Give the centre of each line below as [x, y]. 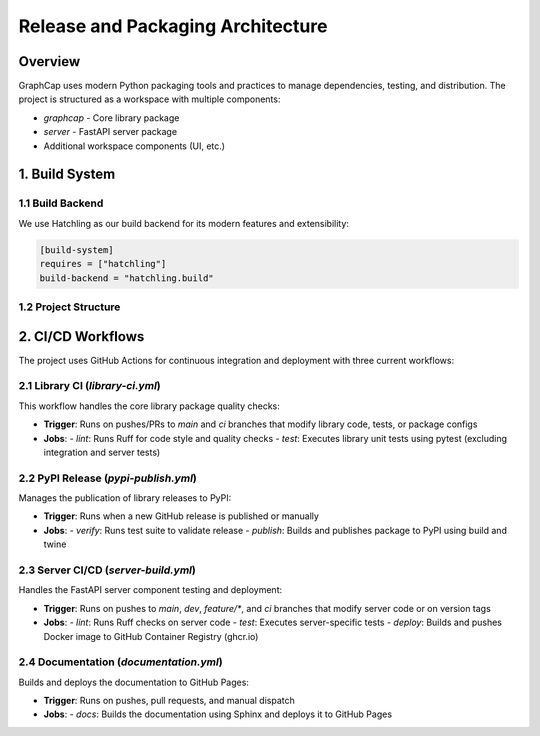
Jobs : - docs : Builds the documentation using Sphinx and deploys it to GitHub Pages [218, 714]
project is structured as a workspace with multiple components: [149, 99]
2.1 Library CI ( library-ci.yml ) [90, 386]
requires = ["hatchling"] [103, 264]
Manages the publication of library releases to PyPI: [125, 498]
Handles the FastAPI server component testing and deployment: [150, 590]
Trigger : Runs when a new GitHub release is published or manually [181, 516]
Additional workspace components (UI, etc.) [134, 146]
